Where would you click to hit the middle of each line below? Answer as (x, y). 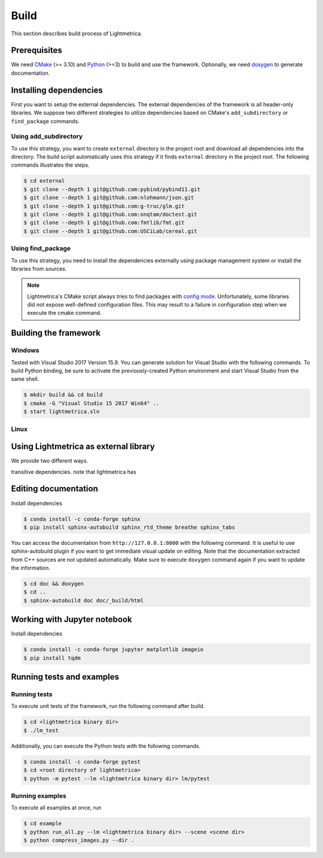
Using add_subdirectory (47, 136)
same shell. (25, 379)
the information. (31, 568)
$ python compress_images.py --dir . (79, 840)
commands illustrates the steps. (50, 165)
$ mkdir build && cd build (63, 395)
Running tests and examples (65, 677)
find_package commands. (45, 121)
